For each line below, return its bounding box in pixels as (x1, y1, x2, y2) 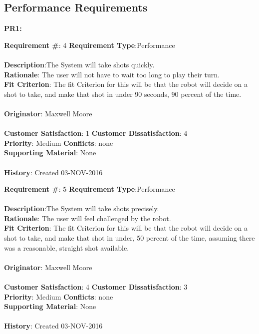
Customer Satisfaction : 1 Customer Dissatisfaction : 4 (4, 128, 188, 138)
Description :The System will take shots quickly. (4, 59, 155, 69)
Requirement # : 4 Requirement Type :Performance (4, 39, 175, 50)
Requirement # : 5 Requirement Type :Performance (4, 184, 175, 194)
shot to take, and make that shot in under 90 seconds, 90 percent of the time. (4, 88, 242, 99)
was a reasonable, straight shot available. (4, 242, 129, 253)
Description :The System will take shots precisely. (4, 203, 159, 214)
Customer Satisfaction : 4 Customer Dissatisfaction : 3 (4, 282, 188, 292)
